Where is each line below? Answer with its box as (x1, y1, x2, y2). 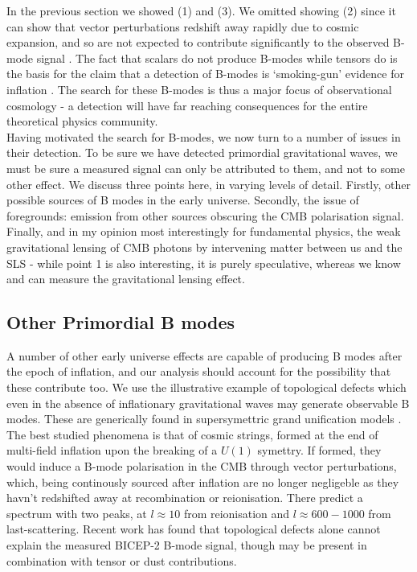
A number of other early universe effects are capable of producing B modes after (6, 347, 403, 364)
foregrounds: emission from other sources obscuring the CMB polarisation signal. (6, 207, 404, 224)
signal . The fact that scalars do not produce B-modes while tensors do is (36, 49, 398, 66)
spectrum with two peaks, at (6, 504, 147, 521)
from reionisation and (183, 504, 290, 521)
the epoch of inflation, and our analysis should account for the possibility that (6, 363, 391, 380)
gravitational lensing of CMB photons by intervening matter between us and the (6, 238, 403, 255)
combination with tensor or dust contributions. (6, 552, 237, 569)
